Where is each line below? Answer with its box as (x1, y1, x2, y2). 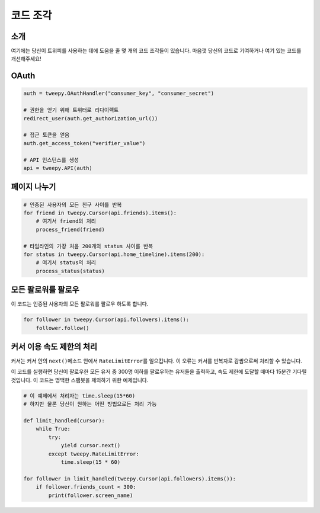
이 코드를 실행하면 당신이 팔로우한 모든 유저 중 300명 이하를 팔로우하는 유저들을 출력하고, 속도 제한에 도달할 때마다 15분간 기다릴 (11, 368, 307, 376)
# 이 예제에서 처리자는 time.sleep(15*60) (23, 392, 136, 399)
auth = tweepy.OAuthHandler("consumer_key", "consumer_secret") (23, 90, 215, 97)
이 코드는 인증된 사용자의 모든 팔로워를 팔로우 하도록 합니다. (11, 300, 149, 307)
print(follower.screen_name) (48, 492, 133, 499)
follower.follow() (36, 325, 89, 331)
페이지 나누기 (11, 182, 56, 192)
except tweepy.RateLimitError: (48, 450, 139, 457)
